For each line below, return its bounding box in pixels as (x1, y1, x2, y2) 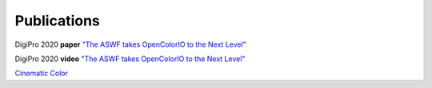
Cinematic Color (14, 68, 68, 78)
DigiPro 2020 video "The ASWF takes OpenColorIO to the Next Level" (14, 54, 246, 63)
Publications (14, 12, 100, 29)
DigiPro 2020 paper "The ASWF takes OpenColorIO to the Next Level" (14, 40, 247, 49)
